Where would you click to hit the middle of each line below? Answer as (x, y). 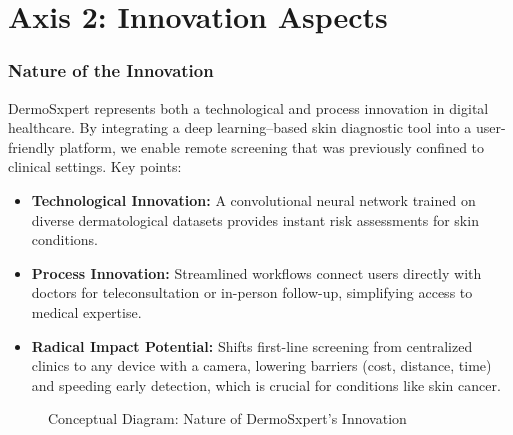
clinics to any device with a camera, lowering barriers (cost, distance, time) (261, 365)
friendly (31, 146)
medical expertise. (86, 311)
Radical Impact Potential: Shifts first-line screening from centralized (252, 345)
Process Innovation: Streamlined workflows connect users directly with (256, 272)
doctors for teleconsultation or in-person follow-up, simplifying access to (252, 292)
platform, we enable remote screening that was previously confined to (272, 146)
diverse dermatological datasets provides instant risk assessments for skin (255, 219)
